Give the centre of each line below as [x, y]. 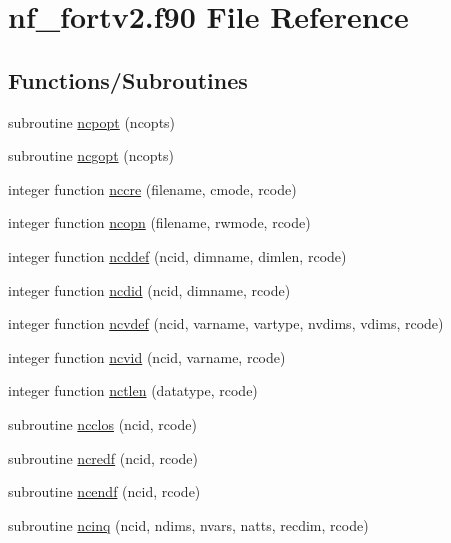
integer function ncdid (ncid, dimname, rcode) [149, 289]
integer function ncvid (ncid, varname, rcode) [147, 356]
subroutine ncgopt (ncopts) [91, 155]
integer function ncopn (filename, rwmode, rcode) [159, 222]
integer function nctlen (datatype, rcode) [133, 390]
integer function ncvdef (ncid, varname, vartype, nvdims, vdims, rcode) [226, 323]
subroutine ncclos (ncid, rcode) [102, 423]
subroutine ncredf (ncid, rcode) [103, 457]
